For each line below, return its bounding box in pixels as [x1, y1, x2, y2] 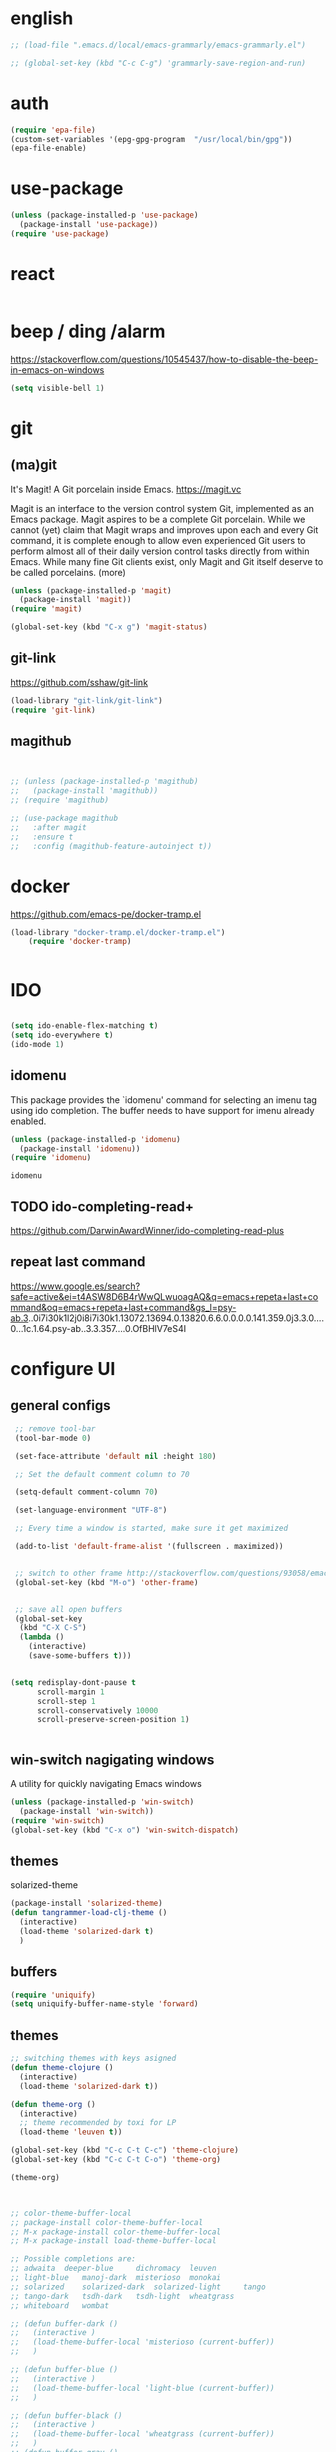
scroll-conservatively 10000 [36, 1705, 159, 1716]
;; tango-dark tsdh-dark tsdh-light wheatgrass [10, 2291, 235, 2301]
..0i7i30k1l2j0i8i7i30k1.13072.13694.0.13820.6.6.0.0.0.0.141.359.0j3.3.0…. [28, 1312, 325, 1324]
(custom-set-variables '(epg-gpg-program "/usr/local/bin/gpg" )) [10, 134, 293, 144]
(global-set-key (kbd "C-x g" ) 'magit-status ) [10, 622, 208, 632]
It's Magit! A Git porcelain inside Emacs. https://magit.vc [10, 483, 242, 495]
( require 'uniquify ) [10, 1990, 97, 2000]
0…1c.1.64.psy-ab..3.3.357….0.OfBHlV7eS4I [10, 1322, 187, 1334]
